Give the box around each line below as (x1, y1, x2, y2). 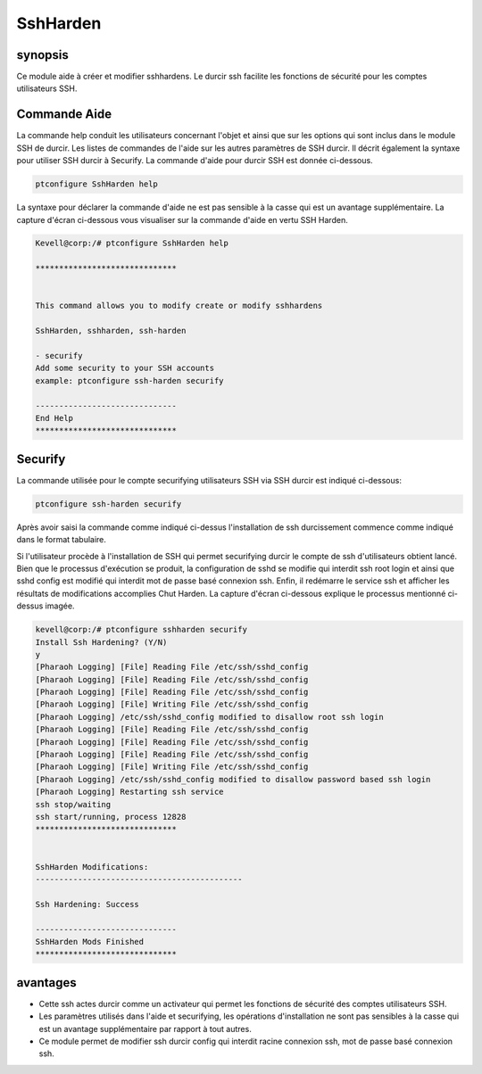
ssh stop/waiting (35, 799, 112, 809)
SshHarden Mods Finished (35, 937, 145, 946)
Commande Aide (16, 107, 112, 122)
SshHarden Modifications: (35, 862, 149, 872)
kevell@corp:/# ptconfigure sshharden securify (35, 624, 247, 635)
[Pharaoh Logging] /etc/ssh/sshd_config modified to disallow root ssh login (35, 712, 384, 722)
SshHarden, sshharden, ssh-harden (35, 326, 187, 336)
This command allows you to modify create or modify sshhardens (35, 301, 323, 311)
